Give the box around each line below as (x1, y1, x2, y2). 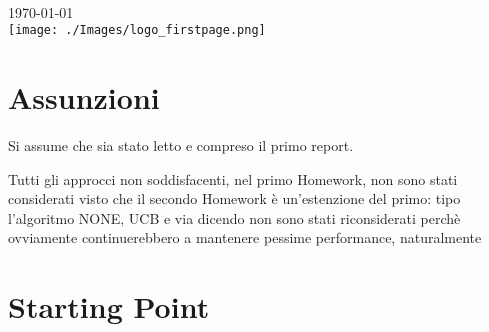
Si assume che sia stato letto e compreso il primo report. (8, 134, 354, 155)
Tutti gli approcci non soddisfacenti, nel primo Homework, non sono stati (8, 168, 458, 189)
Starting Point (8, 286, 210, 327)
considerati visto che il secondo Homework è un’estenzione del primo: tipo (8, 188, 461, 209)
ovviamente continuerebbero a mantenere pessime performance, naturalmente (8, 227, 482, 248)
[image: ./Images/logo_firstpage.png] (8, 23, 266, 38)
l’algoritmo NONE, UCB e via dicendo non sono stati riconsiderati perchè (8, 207, 461, 228)
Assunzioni (8, 77, 160, 118)
